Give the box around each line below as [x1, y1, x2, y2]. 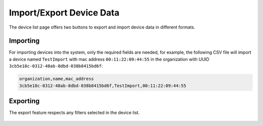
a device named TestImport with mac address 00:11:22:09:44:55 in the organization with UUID [9, 56, 209, 62]
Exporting [9, 97, 40, 105]
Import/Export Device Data [9, 7, 119, 18]
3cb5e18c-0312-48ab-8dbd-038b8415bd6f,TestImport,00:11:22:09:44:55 [19, 83, 187, 88]
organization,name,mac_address [19, 76, 94, 82]
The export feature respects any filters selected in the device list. [9, 110, 140, 116]
